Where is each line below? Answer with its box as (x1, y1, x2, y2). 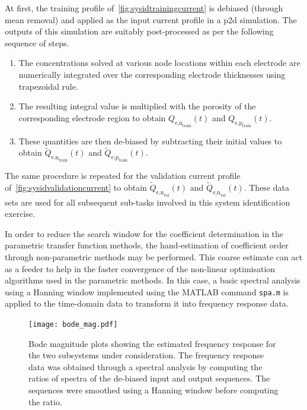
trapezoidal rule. (18, 80, 78, 92)
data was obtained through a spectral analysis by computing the (28, 360, 263, 373)
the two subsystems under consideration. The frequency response (28, 349, 264, 361)
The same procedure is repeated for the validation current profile (5, 169, 241, 182)
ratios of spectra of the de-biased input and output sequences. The (28, 372, 270, 384)
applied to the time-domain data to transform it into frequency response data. (5, 297, 289, 310)
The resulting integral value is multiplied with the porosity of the (18, 100, 256, 112)
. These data (244, 181, 289, 193)
